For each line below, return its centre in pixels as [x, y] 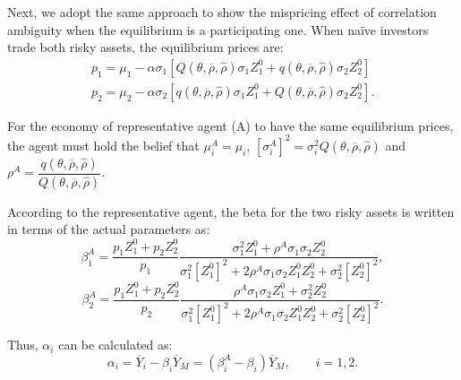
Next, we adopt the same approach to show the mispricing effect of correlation [222, 12]
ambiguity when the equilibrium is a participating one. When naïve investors [218, 29]
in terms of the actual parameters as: [109, 229]
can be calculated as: [115, 345]
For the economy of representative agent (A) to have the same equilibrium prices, [230, 125]
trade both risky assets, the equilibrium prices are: [145, 47]
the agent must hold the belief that [103, 145]
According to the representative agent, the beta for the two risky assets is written [231, 211]
